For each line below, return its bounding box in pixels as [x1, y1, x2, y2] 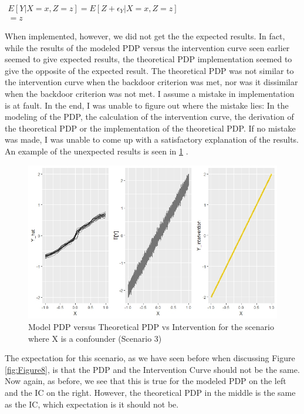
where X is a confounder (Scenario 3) [28, 332, 162, 344]
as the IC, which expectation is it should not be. [5, 398, 179, 410]
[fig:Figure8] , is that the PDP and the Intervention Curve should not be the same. [5, 363, 300, 375]
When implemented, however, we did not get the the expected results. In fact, [5, 30, 285, 42]
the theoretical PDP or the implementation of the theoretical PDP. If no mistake [5, 122, 296, 134]
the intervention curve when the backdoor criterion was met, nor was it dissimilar [5, 76, 298, 88]
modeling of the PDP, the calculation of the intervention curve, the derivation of [5, 110, 294, 123]
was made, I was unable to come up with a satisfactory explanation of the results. [5, 133, 299, 146]
